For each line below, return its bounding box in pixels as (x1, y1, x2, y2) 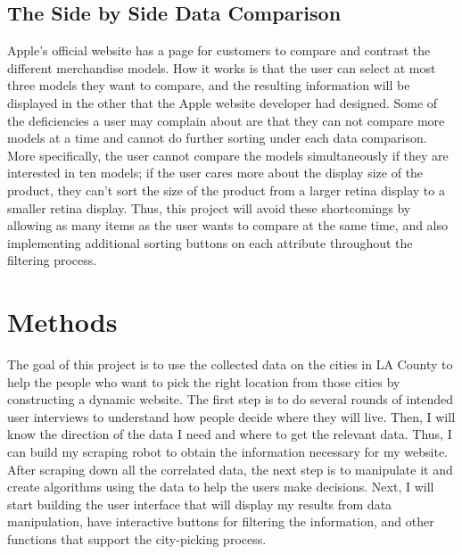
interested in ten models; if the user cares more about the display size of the (7, 163, 424, 182)
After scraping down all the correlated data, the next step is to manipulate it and (7, 459, 453, 478)
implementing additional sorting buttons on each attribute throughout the (7, 233, 413, 252)
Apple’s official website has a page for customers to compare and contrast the (7, 41, 431, 60)
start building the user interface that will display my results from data (7, 494, 392, 513)
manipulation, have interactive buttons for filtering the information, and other (7, 512, 434, 531)
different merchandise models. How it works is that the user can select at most (7, 58, 436, 77)
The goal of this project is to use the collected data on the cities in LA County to (7, 355, 453, 374)
